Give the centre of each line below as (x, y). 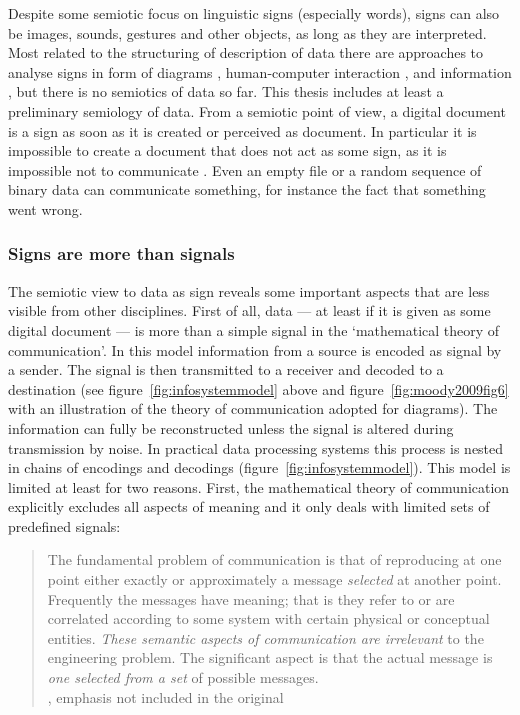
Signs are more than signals (121, 253)
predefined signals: (64, 525)
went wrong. (45, 208)
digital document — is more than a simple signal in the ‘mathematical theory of (254, 329)
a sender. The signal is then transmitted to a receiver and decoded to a (226, 369)
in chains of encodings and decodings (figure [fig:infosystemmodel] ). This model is (259, 467)
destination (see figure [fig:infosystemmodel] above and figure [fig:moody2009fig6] (258, 388)
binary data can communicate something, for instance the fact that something (247, 189)
